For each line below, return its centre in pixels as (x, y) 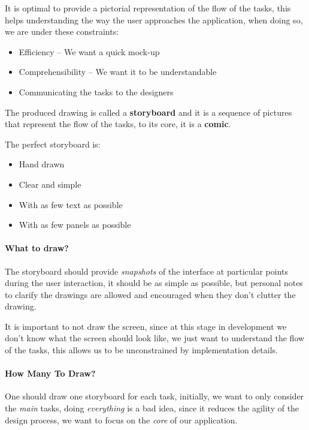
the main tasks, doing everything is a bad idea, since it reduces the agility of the (152, 408)
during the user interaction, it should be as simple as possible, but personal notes (154, 283)
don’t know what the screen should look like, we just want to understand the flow (155, 338)
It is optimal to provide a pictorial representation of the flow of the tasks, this (148, 8)
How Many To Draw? (50, 373)
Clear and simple (50, 184)
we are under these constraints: (62, 31)
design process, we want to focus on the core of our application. (121, 420)
